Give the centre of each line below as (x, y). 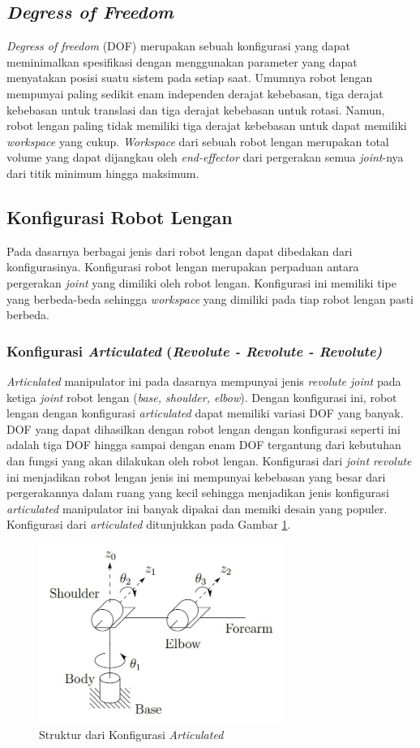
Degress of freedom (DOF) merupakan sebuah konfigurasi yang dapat (178, 46)
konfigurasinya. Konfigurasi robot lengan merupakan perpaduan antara (183, 267)
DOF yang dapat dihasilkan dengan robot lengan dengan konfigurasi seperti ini (204, 428)
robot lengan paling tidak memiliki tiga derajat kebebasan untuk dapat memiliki (207, 125)
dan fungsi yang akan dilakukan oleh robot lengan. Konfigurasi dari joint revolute (209, 460)
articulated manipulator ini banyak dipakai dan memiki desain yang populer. (197, 508)
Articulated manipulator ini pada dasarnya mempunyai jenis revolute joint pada (204, 380)
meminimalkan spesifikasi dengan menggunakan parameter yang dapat (182, 61)
